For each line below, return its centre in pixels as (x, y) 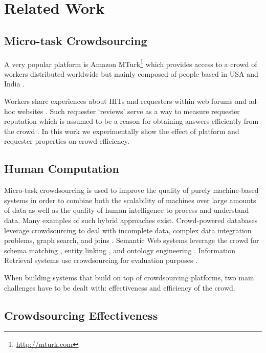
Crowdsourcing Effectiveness (81, 315)
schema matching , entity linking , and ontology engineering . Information (120, 250)
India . (15, 84)
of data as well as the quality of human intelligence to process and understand (127, 210)
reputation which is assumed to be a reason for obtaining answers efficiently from (131, 121)
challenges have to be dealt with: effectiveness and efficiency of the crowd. (120, 287)
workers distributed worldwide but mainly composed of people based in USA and (131, 73)
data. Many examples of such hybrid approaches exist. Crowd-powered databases (131, 220)
